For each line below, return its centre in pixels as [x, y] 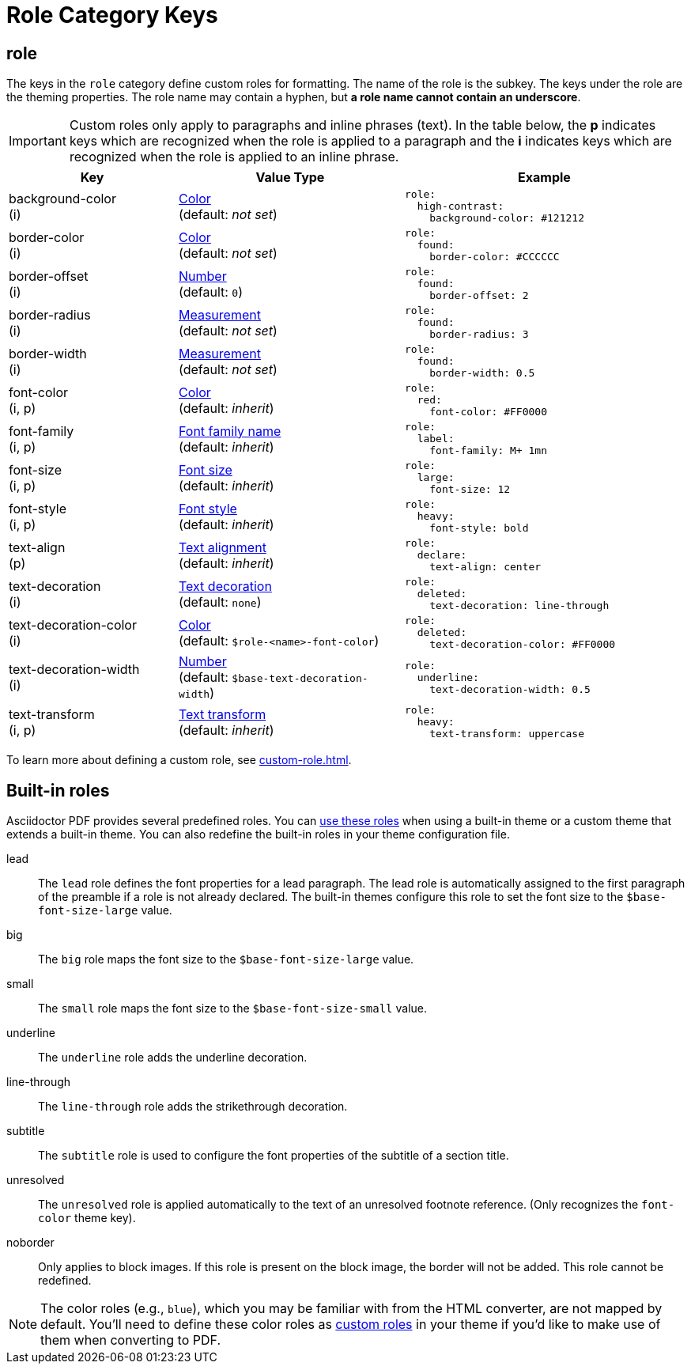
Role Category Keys [112, 15]
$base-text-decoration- [300, 679]
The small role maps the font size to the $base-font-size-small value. [232, 1009]
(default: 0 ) [211, 291]
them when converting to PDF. [130, 1340]
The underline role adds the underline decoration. [173, 1058]
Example [544, 178]
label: [436, 439]
